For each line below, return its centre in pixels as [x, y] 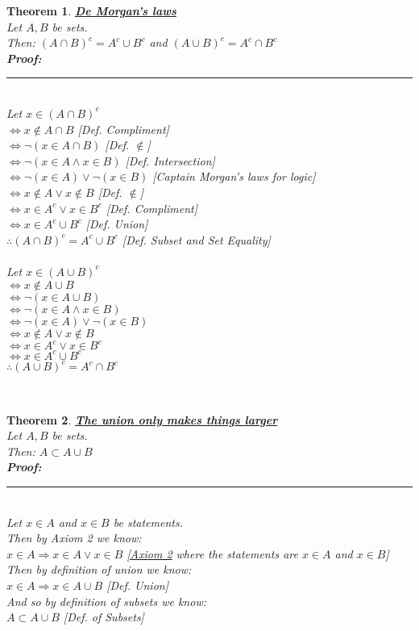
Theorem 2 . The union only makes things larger [142, 419]
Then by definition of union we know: [99, 569]
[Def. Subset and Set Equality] [196, 239]
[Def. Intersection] [170, 160]
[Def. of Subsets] [104, 617]
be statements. [148, 522]
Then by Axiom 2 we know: [74, 538]
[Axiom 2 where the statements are [212, 553]
